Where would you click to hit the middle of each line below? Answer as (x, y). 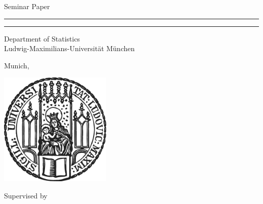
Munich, (17, 65)
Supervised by (26, 195)
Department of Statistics (42, 38)
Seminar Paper (27, 6)
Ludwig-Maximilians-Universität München (70, 48)
